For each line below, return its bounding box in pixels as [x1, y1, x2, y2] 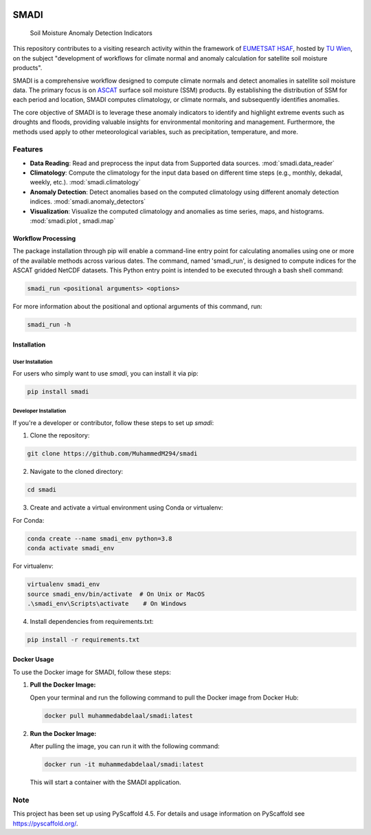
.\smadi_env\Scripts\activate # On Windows [27, 599, 187, 607]
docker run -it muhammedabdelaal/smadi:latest [44, 760, 204, 768]
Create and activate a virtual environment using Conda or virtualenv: [30, 503, 223, 512]
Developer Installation [12, 408, 67, 415]
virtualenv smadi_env [27, 581, 100, 588]
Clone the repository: [30, 431, 90, 440]
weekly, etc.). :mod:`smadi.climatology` [30, 178, 141, 186]
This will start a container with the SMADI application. [30, 778, 181, 786]
